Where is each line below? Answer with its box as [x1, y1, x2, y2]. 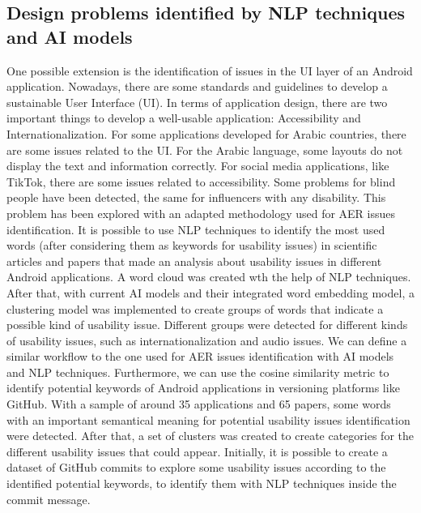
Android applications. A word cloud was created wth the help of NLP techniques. [6, 268, 411, 285]
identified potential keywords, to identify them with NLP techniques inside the [6, 475, 397, 492]
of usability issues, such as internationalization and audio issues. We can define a [6, 331, 407, 348]
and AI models [6, 24, 133, 49]
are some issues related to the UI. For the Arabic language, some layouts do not [6, 141, 403, 158]
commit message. [6, 490, 91, 507]
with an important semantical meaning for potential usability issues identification [6, 411, 410, 428]
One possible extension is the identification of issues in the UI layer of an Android [6, 62, 413, 79]
